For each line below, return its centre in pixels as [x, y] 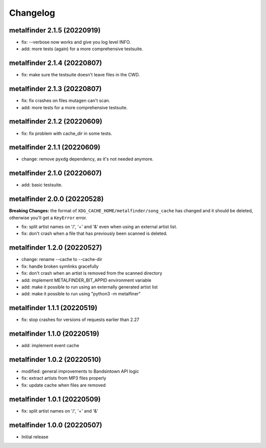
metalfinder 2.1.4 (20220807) [55, 63]
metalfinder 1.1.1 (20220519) [53, 308]
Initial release [35, 437]
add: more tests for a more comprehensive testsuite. [75, 107]
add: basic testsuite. [42, 185]
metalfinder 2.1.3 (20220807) [55, 89]
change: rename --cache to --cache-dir [62, 259]
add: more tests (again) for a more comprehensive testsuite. [82, 49]
